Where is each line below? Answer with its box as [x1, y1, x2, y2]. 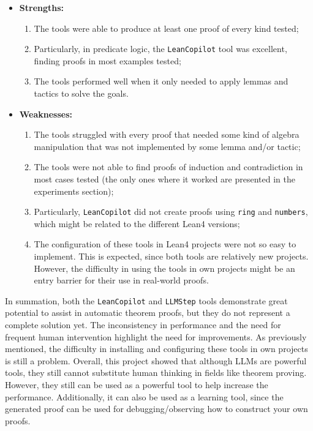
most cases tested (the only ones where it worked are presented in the [34, 173, 295, 185]
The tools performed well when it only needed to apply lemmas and [34, 75, 288, 88]
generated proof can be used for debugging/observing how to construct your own [5, 402, 308, 415]
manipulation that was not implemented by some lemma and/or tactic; [34, 140, 301, 152]
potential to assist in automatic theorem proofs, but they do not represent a [5, 306, 290, 319]
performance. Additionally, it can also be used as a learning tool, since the [5, 390, 284, 403]
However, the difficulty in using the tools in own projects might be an [34, 261, 295, 274]
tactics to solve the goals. [34, 87, 129, 100]
